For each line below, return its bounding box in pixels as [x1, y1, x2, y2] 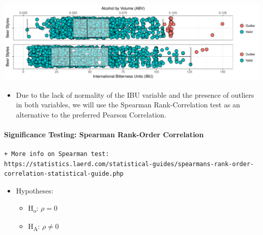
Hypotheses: [16, 185, 54, 196]
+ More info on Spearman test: [4, 150, 109, 158]
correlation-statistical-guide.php [4, 170, 124, 178]
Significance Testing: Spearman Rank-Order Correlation [4, 129, 204, 140]
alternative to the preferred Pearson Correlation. [16, 109, 166, 120]
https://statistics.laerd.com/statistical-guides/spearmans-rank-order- [4, 160, 254, 168]
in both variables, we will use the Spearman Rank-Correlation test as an [16, 99, 240, 110]
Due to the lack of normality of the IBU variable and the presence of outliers [16, 89, 254, 100]
